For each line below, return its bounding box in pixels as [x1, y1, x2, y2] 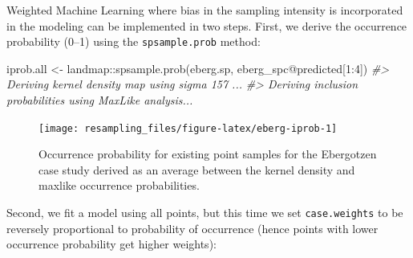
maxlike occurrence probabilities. [38, 177, 200, 194]
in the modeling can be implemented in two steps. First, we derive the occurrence [6, 17, 407, 34]
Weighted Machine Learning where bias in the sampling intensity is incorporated [6, 2, 403, 18]
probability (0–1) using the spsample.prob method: [6, 33, 261, 50]
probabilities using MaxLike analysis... [6, 92, 193, 109]
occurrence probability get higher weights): [6, 235, 217, 252]
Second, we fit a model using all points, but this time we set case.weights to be [6, 204, 403, 221]
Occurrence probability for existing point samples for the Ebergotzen [38, 145, 377, 162]
